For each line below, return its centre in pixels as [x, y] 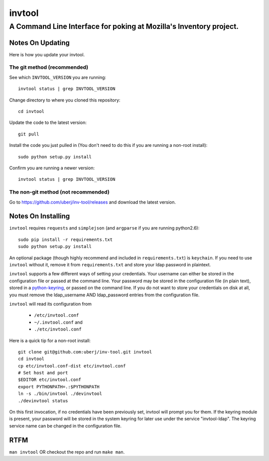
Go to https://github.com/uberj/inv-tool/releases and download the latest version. [93, 202]
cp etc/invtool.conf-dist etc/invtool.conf [72, 366]
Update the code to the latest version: [48, 122]
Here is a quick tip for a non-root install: [50, 341]
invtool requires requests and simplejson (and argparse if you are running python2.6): [104, 228]
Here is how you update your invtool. [47, 54]
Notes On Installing [39, 216]
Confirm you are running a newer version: [52, 168]
